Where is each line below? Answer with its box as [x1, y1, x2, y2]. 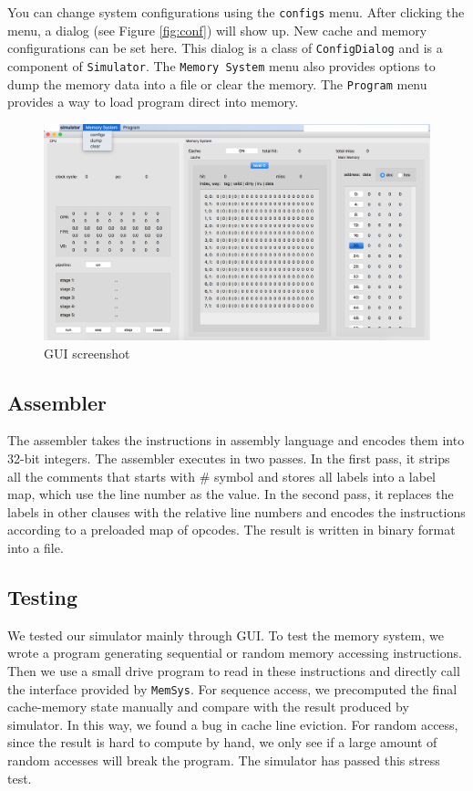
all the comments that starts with [7, 466, 195, 485]
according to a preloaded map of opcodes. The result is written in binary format [7, 520, 456, 539]
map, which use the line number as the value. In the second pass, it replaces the [7, 484, 454, 504]
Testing [7, 583, 77, 610]
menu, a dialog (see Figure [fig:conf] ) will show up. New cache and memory [7, 20, 427, 39]
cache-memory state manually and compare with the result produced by [7, 697, 409, 716]
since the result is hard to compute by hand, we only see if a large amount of [7, 733, 437, 752]
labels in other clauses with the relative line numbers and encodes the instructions [7, 502, 466, 521]
